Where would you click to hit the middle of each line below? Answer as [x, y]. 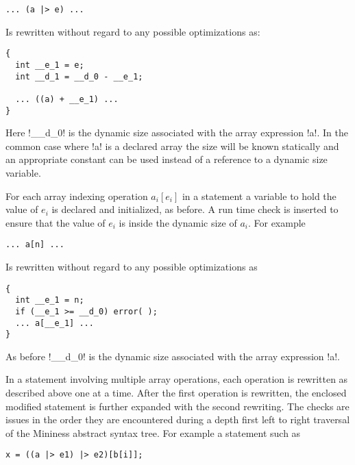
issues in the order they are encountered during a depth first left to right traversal [178, 419]
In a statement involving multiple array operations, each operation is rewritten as [177, 379]
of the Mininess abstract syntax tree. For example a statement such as [153, 432]
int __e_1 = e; [50, 65]
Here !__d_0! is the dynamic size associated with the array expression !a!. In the [177, 133]
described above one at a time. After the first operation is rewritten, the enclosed [176, 393]
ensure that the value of [56, 222]
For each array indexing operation [77, 196]
